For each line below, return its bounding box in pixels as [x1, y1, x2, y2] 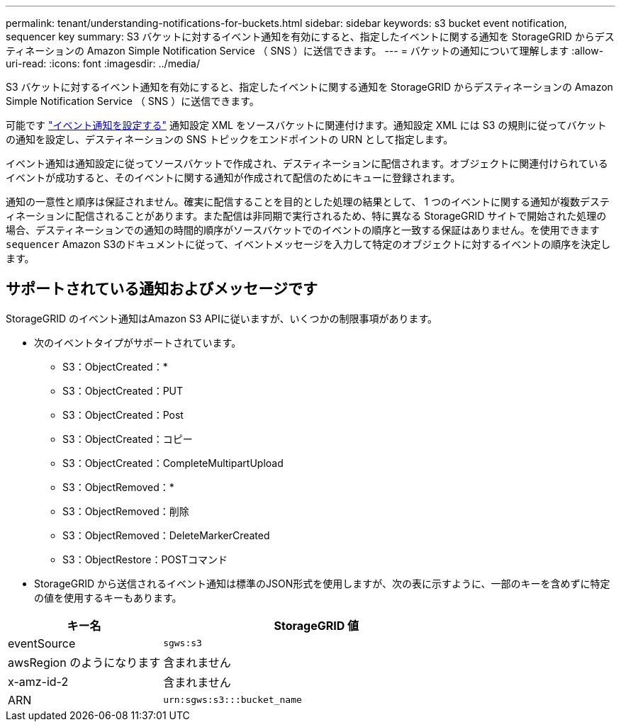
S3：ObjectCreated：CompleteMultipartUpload [62, 456, 284, 469]
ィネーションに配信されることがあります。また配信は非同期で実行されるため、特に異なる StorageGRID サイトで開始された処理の [6, 210, 607, 222]
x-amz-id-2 [8, 674, 69, 689]
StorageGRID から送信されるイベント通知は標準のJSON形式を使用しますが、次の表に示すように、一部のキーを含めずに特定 [34, 577, 610, 590]
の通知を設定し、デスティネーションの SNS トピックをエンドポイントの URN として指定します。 [6, 133, 454, 145]
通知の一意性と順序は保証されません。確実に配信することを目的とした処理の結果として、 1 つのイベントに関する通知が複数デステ [6, 196, 610, 208]
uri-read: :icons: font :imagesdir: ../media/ [6, 57, 200, 69]
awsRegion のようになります [8, 655, 161, 670]
